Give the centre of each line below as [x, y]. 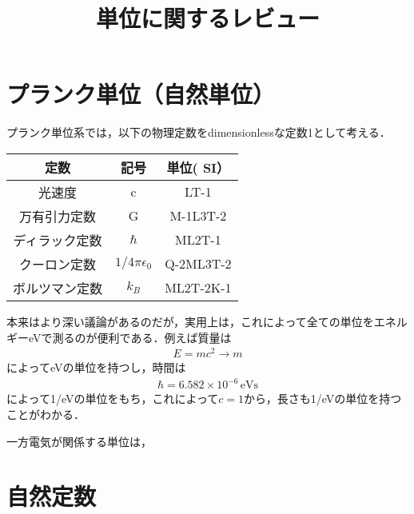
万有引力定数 [58, 216]
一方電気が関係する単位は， [79, 441]
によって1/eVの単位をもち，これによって [113, 398]
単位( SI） [198, 167]
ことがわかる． [46, 414]
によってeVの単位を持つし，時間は [96, 367]
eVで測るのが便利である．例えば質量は [130, 337]
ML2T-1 [198, 240]
